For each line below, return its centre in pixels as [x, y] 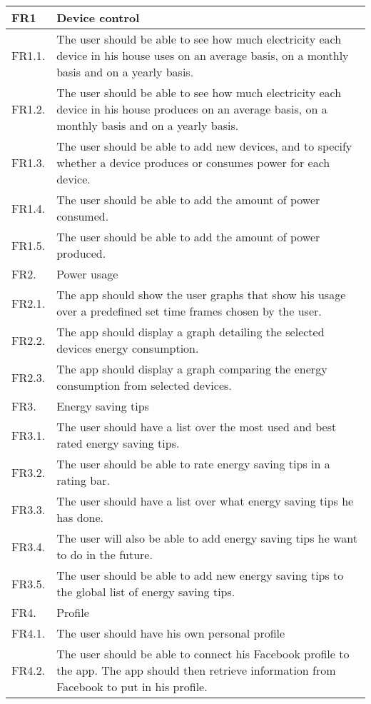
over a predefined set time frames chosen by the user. [189, 311]
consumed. [83, 216]
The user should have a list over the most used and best [197, 427]
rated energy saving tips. [118, 443]
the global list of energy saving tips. [146, 592]
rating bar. [83, 480]
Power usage [87, 274]
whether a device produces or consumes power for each [193, 162]
